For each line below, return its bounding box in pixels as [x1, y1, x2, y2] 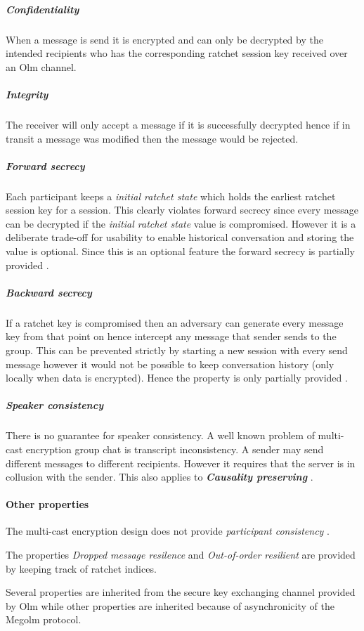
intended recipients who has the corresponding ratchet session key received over [6, 46, 348, 60]
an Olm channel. [6, 59, 77, 74]
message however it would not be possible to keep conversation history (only [6, 356, 334, 371]
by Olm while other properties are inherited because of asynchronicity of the [6, 598, 334, 613]
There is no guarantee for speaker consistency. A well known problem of [6, 428, 315, 443]
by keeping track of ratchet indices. [6, 561, 157, 575]
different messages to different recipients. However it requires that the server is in [6, 455, 356, 470]
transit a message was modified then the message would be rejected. [6, 131, 299, 145]
